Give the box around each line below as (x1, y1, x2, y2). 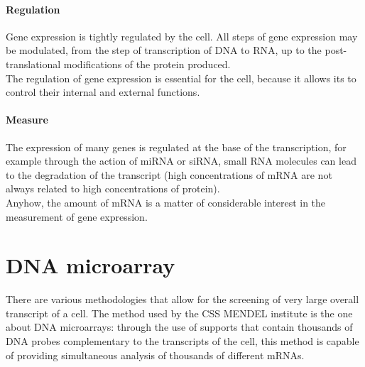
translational (6, 56, 61, 71)
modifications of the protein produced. (63, 56, 231, 71)
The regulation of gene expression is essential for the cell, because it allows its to (6, 70, 356, 85)
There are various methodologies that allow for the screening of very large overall (6, 292, 359, 307)
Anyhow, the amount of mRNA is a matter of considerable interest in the (6, 195, 326, 209)
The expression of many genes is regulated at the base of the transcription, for (6, 139, 347, 154)
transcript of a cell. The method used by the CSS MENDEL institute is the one (6, 305, 353, 320)
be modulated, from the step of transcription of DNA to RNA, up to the (6, 43, 322, 57)
